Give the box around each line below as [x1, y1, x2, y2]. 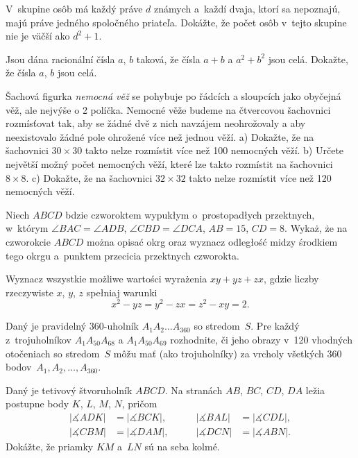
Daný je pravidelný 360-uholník [6, 319, 139, 333]
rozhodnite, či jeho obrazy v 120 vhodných [170, 332, 352, 346]
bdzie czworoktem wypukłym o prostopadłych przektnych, [65, 207, 315, 221]
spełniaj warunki [86, 285, 157, 299]
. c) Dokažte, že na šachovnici [26, 170, 153, 185]
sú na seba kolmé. [144, 439, 220, 453]
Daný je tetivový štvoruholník [6, 382, 133, 397]
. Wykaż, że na [284, 221, 348, 235]
